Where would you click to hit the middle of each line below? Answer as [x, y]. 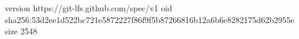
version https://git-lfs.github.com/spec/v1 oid [89, 8]
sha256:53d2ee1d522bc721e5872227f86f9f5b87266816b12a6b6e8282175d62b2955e [150, 19]
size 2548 [21, 31]
